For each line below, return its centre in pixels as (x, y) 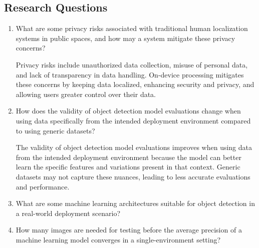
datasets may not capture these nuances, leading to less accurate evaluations (133, 176)
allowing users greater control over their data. (86, 94)
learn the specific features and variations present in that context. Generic (128, 167)
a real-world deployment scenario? (68, 213)
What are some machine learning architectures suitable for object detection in (135, 203)
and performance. (43, 186)
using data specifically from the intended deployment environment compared (133, 120)
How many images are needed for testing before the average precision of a (129, 230)
